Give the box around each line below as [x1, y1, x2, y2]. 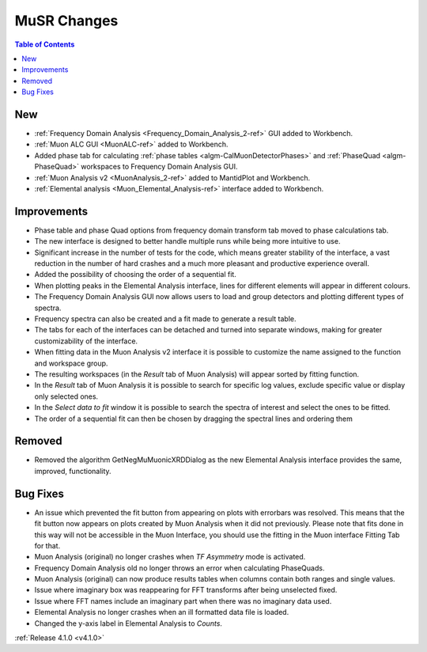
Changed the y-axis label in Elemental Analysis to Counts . [34, 618, 223, 628]
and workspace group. [34, 358, 108, 368]
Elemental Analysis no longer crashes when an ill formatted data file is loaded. [34, 608, 289, 617]
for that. [34, 540, 61, 550]
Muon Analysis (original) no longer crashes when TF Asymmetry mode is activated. [34, 552, 306, 562]
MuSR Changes [14, 12, 119, 29]
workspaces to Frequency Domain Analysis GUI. [80, 162, 238, 172]
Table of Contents [14, 40, 75, 49]
